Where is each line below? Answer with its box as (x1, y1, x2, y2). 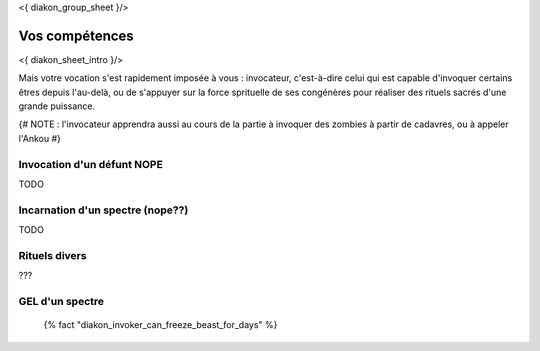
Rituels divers (18, 248, 87, 262)
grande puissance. (18, 100, 96, 112)
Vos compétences (18, 27, 134, 44)
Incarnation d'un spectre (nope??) (18, 203, 189, 217)
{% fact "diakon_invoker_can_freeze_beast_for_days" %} (43, 319, 278, 331)
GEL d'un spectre (18, 295, 105, 309)
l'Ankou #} (18, 132, 62, 144)
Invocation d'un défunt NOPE (18, 157, 164, 171)
